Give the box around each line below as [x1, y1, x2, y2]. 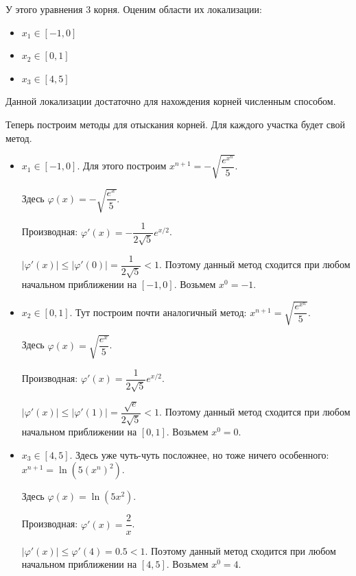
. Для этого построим [77, 158, 167, 173]
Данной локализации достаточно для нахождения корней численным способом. [5, 94, 336, 108]
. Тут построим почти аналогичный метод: [69, 304, 247, 319]
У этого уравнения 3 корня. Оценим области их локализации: [5, 2, 262, 16]
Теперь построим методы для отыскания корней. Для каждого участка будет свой [5, 117, 346, 131]
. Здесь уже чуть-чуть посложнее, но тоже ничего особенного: [69, 447, 329, 461]
